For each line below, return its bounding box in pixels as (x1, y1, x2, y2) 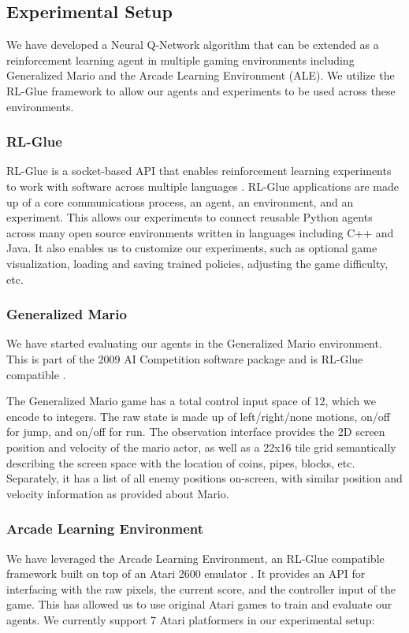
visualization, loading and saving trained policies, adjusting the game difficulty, (6, 255, 389, 271)
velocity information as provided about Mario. (6, 485, 229, 501)
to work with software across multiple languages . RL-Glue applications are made (6, 177, 400, 194)
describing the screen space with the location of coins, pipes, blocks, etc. (6, 454, 355, 471)
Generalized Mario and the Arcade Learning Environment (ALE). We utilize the (6, 67, 395, 84)
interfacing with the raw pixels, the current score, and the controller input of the (6, 580, 396, 597)
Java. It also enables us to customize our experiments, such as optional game (6, 240, 377, 256)
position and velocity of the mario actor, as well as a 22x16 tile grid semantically (6, 438, 396, 455)
